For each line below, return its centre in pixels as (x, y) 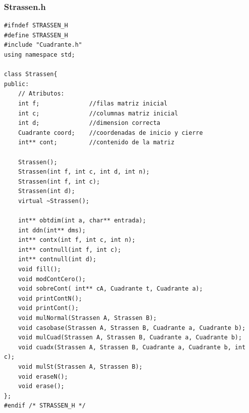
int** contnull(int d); (57, 259)
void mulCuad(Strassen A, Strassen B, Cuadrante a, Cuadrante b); (130, 338)
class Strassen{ (31, 74)
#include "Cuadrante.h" (43, 45)
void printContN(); (50, 298)
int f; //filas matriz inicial (93, 103)
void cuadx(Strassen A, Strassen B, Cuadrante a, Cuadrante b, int (132, 347)
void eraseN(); (43, 376)
